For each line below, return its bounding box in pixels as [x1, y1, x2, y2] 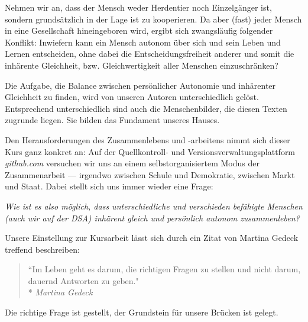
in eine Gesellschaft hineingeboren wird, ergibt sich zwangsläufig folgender [5, 24, 273, 37]
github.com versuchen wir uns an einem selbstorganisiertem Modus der [5, 157, 260, 169]
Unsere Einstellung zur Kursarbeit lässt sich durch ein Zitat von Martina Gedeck [5, 231, 299, 244]
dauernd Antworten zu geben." [28, 274, 139, 286]
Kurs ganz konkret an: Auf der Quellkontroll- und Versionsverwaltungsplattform [5, 145, 296, 157]
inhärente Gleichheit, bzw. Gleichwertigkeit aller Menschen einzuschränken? [5, 59, 278, 71]
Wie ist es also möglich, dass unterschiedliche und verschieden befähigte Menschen [5, 199, 303, 212]
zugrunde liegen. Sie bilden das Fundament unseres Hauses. [5, 114, 220, 126]
